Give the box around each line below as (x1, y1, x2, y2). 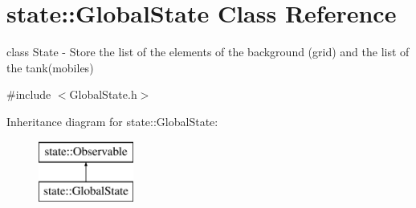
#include (6, 86, 51, 103)
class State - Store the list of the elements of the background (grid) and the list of (6, 43, 410, 60)
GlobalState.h (69, 86, 137, 103)
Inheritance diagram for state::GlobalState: (6, 112, 218, 129)
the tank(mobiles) (6, 59, 94, 75)
